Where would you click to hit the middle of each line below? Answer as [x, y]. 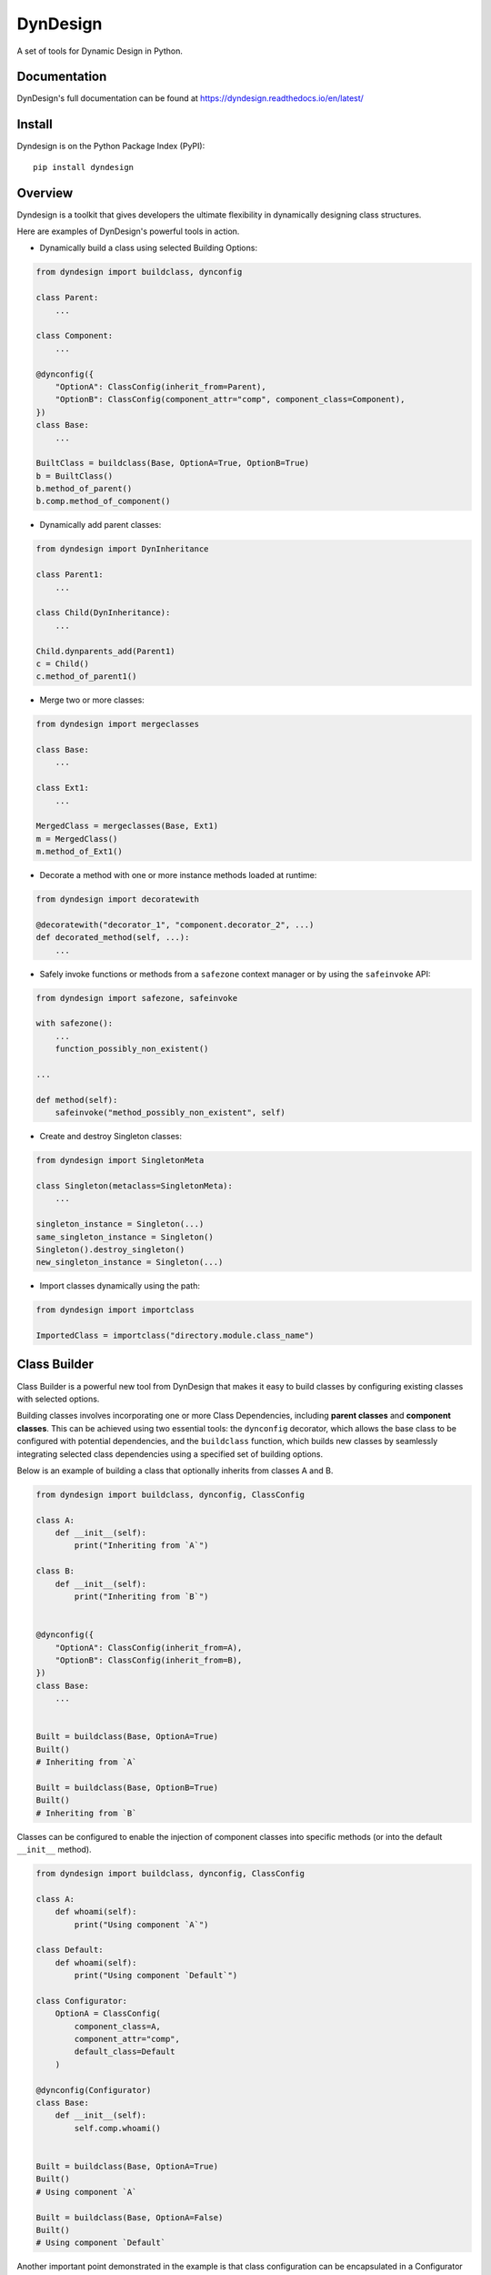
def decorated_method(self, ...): [113, 938]
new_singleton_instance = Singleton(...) [130, 1262]
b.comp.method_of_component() [103, 501]
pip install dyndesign [84, 167]
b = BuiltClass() [75, 476]
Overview [45, 192]
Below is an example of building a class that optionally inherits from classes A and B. [175, 1471]
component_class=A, [117, 2026]
